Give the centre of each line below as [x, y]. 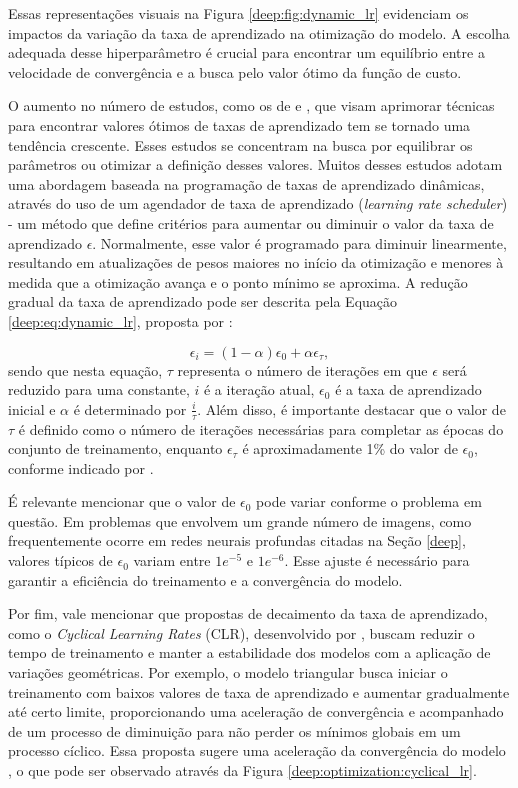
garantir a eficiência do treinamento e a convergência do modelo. [205, 579]
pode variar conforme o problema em [369, 501]
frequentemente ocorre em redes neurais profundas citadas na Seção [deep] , [237, 540]
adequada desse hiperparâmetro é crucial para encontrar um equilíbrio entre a [246, 52]
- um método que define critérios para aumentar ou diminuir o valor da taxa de [251, 222]
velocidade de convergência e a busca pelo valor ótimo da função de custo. [235, 71]
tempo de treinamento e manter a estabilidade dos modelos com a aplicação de [249, 652]
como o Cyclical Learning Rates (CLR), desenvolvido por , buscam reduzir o [241, 632]
